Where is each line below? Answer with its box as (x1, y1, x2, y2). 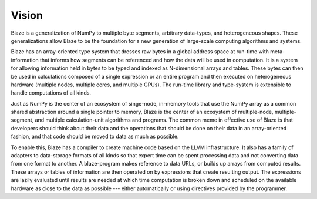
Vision (11, 9, 43, 22)
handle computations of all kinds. (11, 89, 91, 96)
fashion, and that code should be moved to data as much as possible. (11, 133, 179, 140)
